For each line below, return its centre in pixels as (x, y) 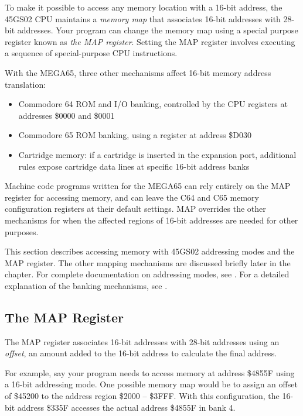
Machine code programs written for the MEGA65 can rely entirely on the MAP (148, 186)
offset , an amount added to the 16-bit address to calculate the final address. (141, 353)
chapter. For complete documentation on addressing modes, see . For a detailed (147, 274)
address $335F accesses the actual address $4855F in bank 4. (126, 407)
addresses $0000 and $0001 (67, 115)
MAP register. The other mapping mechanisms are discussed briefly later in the (148, 262)
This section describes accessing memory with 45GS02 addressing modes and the (150, 251)
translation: (25, 84)
